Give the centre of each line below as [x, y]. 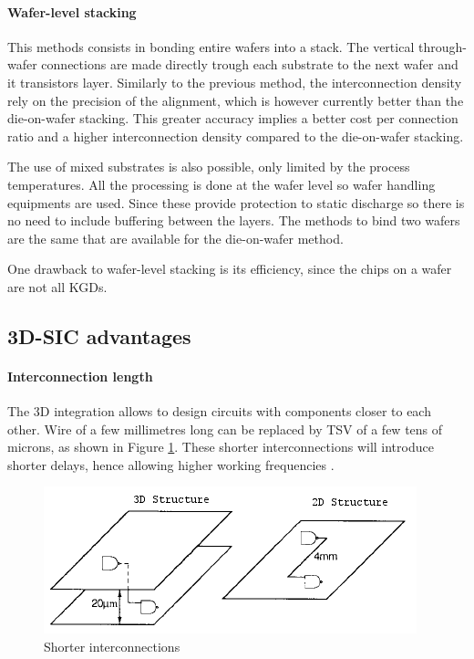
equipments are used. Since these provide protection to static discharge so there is [236, 202]
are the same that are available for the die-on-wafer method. [175, 238]
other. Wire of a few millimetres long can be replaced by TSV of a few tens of [225, 429]
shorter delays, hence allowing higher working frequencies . [171, 464]
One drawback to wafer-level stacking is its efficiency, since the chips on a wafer [230, 269]
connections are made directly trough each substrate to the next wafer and [250, 64]
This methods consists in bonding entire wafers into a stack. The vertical [211, 46]
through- [442, 46]
